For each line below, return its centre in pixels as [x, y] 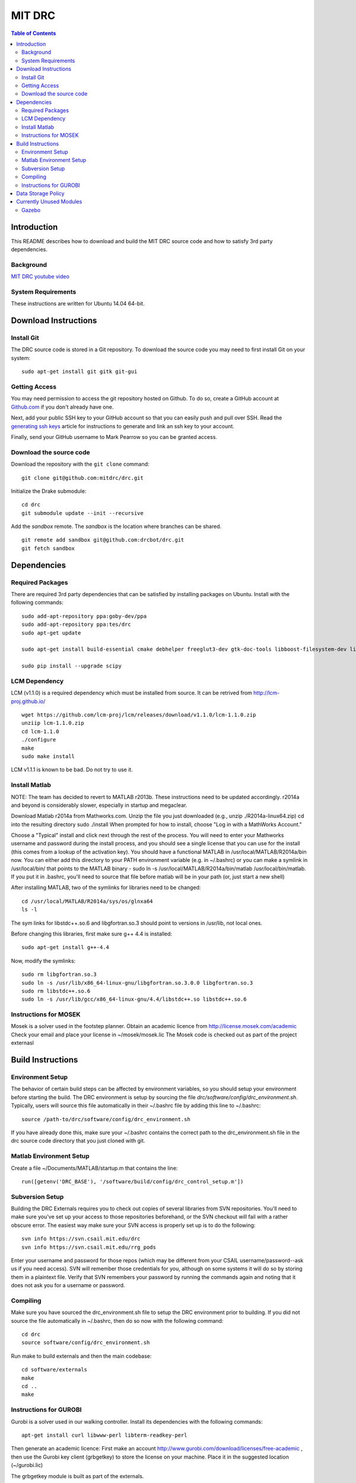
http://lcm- [266, 693]
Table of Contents [34, 33]
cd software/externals [55, 1370]
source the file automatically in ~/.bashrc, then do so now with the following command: [117, 1320]
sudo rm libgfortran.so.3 [59, 975]
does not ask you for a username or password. [68, 1285]
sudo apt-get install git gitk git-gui [80, 372]
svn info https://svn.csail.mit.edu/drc [81, 1239]
